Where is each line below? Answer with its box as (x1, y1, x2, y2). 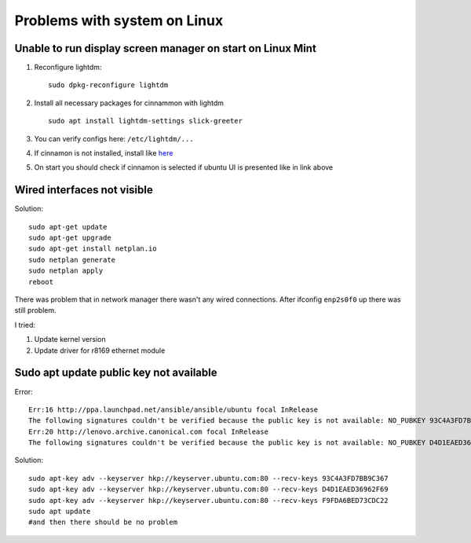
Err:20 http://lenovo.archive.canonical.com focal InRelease (28, 427, 268, 436)
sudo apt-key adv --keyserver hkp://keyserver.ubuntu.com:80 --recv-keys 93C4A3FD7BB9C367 (28, 474, 389, 482)
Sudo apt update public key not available (14, 366, 217, 380)
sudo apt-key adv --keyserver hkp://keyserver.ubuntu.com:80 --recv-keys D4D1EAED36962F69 (28, 485, 389, 494)
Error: (14, 387, 33, 396)
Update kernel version (34, 335, 106, 344)
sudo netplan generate (28, 255, 116, 264)
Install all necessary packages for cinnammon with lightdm (34, 98, 224, 108)
